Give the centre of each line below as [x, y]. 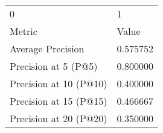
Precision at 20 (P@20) [59, 118]
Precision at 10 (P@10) [59, 83]
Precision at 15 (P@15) [59, 101]
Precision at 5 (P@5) [54, 66]
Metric [24, 31]
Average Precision [47, 48]
